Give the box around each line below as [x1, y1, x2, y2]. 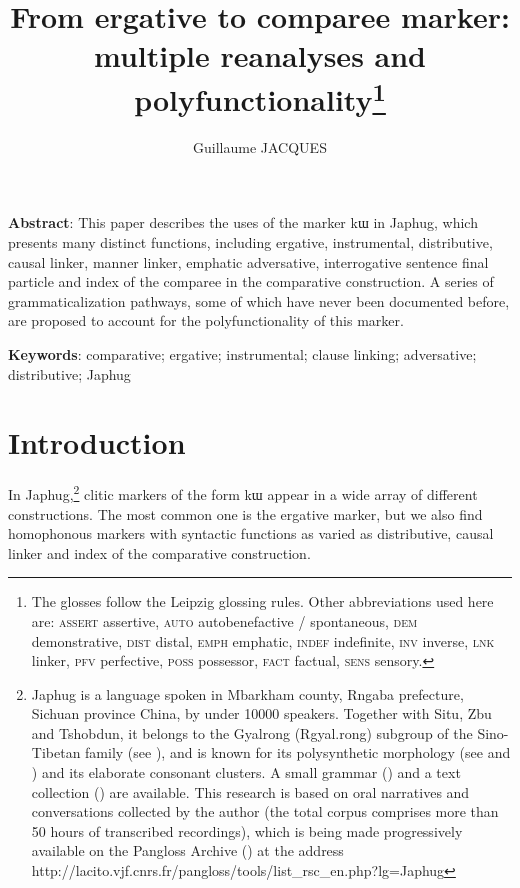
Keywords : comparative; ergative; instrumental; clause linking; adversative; [8, 343, 477, 364]
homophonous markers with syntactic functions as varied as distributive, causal [8, 523, 494, 544]
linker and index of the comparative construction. [8, 542, 311, 563]
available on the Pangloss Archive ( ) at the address [31, 840, 344, 861]
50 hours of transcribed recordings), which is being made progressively [31, 820, 463, 841]
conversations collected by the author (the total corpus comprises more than [31, 801, 499, 822]
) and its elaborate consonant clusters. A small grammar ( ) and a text [31, 762, 461, 783]
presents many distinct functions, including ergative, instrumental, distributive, [8, 232, 493, 253]
